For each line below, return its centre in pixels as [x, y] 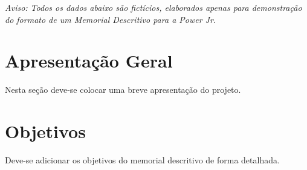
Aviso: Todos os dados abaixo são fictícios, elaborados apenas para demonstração [153, 7]
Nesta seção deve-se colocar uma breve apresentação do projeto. [123, 90]
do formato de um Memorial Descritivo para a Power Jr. [111, 19]
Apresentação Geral [89, 61]
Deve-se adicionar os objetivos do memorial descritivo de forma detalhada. [142, 160]
